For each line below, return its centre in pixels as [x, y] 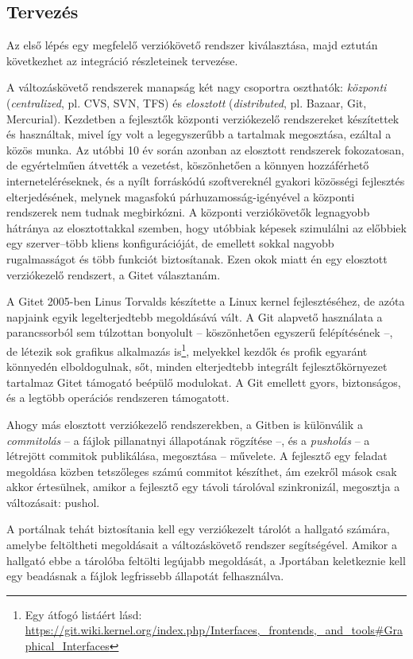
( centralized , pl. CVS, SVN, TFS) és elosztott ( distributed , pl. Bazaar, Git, [187, 102]
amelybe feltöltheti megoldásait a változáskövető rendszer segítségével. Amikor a [202, 545]
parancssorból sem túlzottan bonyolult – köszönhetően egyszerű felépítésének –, [200, 332]
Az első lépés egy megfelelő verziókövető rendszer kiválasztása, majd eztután [192, 45]
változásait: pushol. [53, 502]
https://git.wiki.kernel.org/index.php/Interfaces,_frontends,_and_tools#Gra [214, 630]
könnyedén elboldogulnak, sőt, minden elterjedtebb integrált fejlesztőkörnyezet [197, 367]
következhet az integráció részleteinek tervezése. [122, 60]
